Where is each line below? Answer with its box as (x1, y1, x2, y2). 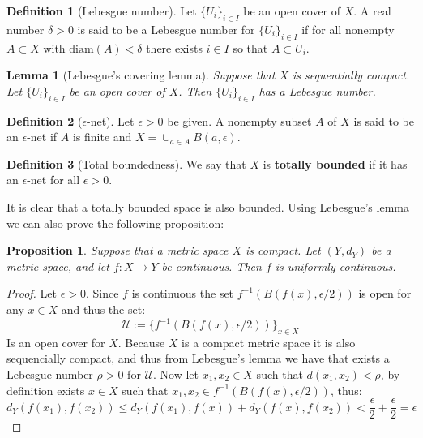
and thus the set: (61, 300, 146, 317)
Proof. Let (6, 285, 57, 302)
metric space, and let (6, 257, 109, 274)
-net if (27, 128, 58, 145)
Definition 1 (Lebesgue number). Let (6, 2, 197, 19)
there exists (146, 39, 203, 56)
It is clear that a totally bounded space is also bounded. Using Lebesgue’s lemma (6, 198, 409, 215)
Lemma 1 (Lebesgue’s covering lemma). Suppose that (6, 67, 276, 84)
